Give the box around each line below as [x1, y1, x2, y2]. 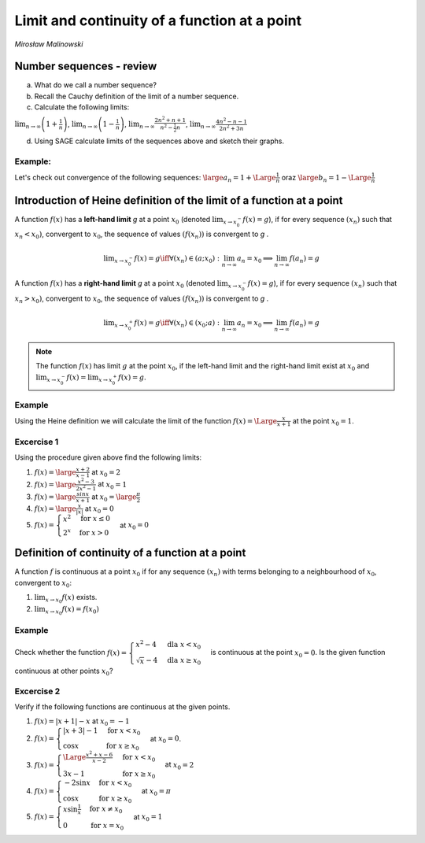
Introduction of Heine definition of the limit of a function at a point [14, 194, 343, 207]
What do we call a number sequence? [34, 80, 157, 90]
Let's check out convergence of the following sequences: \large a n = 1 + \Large [14, 172, 276, 184]
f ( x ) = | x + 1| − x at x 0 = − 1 [34, 716, 130, 728]
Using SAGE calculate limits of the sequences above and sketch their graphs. [34, 136, 285, 146]
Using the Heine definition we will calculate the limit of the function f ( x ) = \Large [14, 416, 278, 425]
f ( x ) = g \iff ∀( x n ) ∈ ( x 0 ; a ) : [134, 318, 220, 329]
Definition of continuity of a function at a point [14, 546, 246, 560]
